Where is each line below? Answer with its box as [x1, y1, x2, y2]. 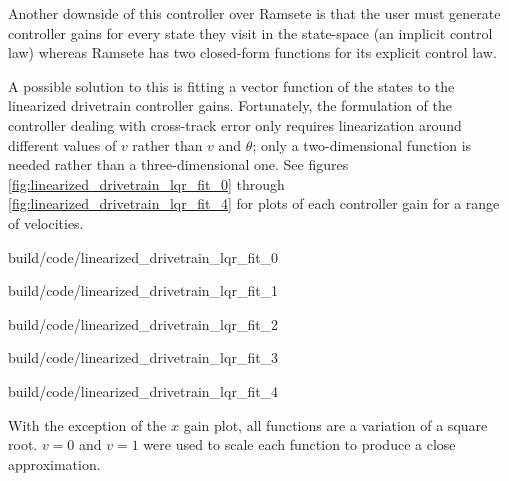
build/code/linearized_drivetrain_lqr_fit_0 [8, 246, 279, 267]
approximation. [8, 453, 101, 474]
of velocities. [8, 212, 84, 233]
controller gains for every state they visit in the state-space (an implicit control [8, 22, 493, 43]
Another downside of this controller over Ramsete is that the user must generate [8, 3, 501, 23]
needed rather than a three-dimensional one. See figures [8, 154, 349, 175]
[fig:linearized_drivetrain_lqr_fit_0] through [8, 173, 285, 194]
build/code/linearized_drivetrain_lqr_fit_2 [8, 313, 279, 334]
